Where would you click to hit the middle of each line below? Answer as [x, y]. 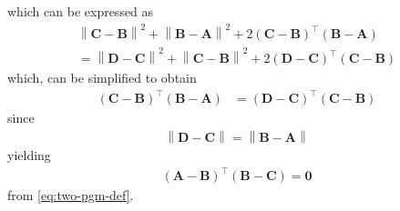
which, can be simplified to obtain [102, 78]
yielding [29, 154]
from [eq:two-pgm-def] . [71, 195]
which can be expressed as [81, 11]
